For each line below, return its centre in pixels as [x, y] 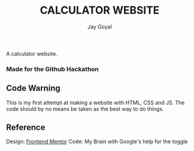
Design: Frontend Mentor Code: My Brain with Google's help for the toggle [97, 142]
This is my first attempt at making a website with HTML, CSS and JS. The [96, 102]
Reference [26, 128]
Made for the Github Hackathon [53, 69]
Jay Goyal [100, 27]
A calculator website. [32, 53]
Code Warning [33, 89]
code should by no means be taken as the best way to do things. [85, 109]
